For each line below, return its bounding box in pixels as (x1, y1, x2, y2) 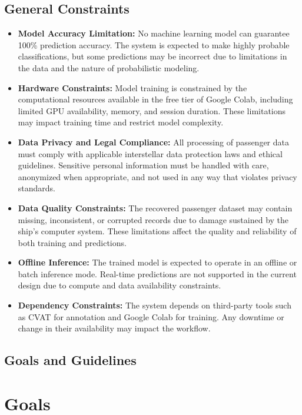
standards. (18, 182, 56, 194)
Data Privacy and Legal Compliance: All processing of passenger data (18, 135, 289, 148)
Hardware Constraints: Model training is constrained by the (18, 81, 247, 94)
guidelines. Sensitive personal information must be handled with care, (18, 159, 269, 171)
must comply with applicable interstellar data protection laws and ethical (18, 147, 283, 160)
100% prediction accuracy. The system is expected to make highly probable (18, 38, 290, 51)
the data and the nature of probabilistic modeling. (18, 61, 200, 74)
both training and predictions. (18, 236, 127, 248)
